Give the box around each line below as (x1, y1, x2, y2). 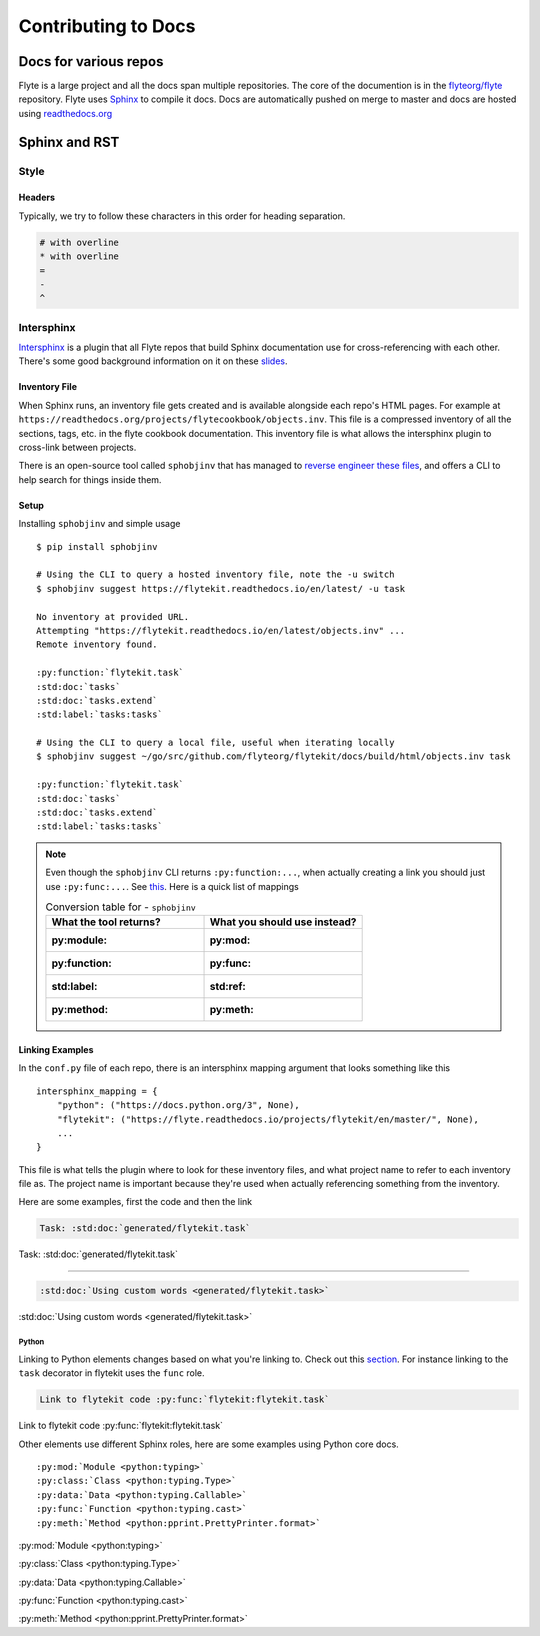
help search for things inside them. (18, 473, 162, 485)
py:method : (51, 1003, 109, 1017)
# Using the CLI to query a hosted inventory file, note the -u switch (36, 569, 395, 580)
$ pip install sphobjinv (36, 541, 158, 552)
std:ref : (209, 980, 247, 994)
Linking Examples (18, 1043, 94, 1055)
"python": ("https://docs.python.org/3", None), (56, 1100, 300, 1111)
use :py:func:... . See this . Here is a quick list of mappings (45, 880, 299, 892)
